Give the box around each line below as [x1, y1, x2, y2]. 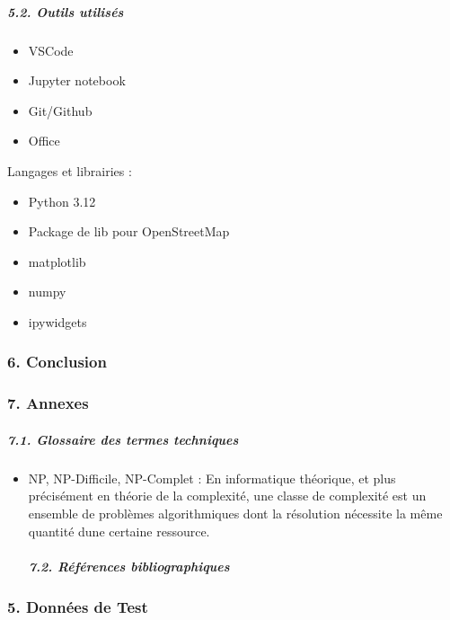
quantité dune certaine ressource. [28, 521, 210, 540]
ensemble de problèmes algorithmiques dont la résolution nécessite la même [28, 503, 443, 522]
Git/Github [28, 101, 93, 120]
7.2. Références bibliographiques [28, 556, 230, 575]
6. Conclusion [7, 350, 107, 373]
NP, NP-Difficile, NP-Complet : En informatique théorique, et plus [28, 468, 396, 487]
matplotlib [28, 252, 86, 270]
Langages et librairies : [7, 161, 132, 180]
